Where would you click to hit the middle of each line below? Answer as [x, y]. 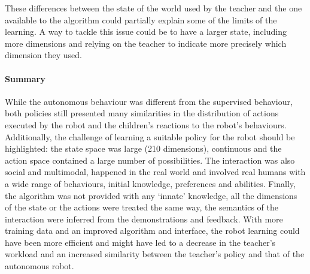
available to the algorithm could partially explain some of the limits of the [141, 19]
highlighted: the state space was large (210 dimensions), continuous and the [143, 148]
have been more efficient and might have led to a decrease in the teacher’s [140, 242]
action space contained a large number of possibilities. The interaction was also [150, 160]
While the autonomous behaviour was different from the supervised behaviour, [149, 101]
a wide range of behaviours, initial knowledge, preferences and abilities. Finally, [150, 183]
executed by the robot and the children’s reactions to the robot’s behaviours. [146, 124]
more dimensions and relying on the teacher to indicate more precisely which [146, 43]
